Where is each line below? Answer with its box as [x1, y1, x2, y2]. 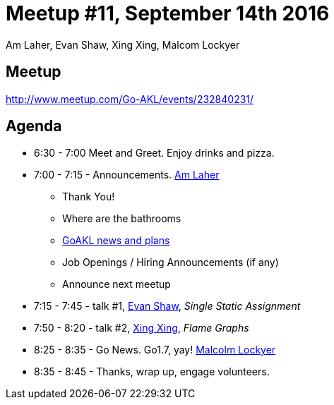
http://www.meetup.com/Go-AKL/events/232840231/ [6, 92, 254, 105]
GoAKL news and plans [62, 234, 170, 247]
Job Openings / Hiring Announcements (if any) [62, 256, 279, 269]
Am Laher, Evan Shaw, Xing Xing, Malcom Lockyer [6, 38, 240, 51]
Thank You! [62, 191, 115, 203]
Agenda [6, 117, 62, 135]
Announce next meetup [62, 278, 171, 291]
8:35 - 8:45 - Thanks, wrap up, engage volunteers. [34, 365, 270, 378]
